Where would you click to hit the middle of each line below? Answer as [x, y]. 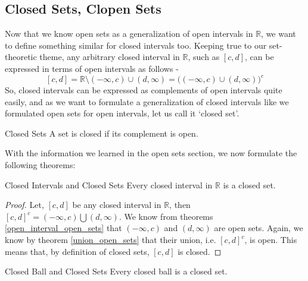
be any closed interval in [117, 205]
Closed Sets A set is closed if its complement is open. [102, 133]
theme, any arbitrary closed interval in [110, 57]
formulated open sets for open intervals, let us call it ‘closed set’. [122, 113]
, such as [204, 57]
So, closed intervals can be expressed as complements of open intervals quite [144, 90]
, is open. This [271, 240]
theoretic [21, 57]
